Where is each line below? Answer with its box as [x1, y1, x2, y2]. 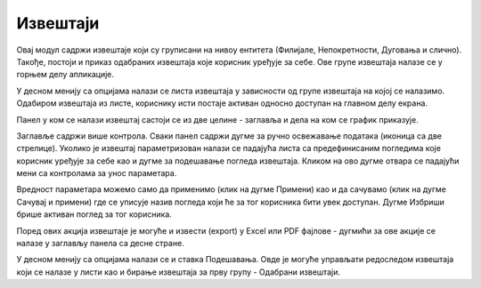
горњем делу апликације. [16, 69, 115, 80]
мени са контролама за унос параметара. [16, 168, 177, 179]
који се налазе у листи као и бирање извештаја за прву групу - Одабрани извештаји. [16, 267, 340, 277]
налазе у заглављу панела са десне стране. [16, 238, 184, 249]
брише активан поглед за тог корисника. [16, 209, 173, 220]
